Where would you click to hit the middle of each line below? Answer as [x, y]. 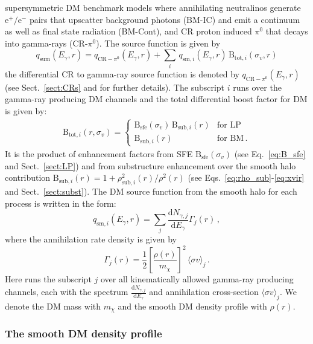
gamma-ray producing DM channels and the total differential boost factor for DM [156, 99]
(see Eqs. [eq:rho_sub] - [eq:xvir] [246, 177]
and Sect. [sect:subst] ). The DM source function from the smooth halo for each [151, 191]
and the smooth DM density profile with [192, 306]
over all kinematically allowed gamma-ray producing [197, 279]
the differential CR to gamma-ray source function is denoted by [122, 73]
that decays [287, 31]
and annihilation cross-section [204, 292]
